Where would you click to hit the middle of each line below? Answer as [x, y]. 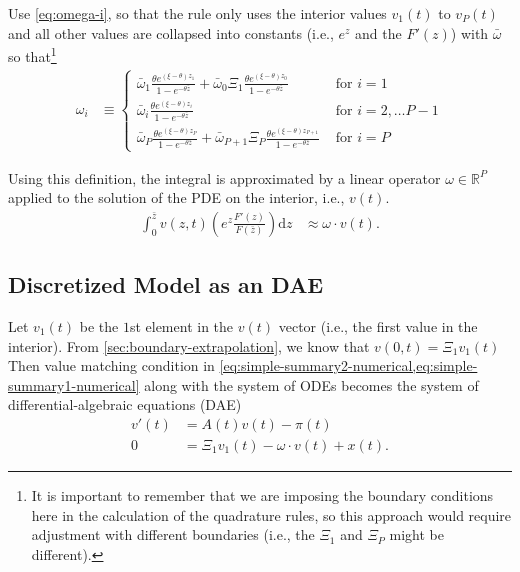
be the [99, 325]
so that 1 [32, 54]
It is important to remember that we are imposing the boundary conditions [262, 494]
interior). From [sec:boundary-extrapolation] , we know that [189, 345]
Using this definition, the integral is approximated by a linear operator [224, 177]
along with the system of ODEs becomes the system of [311, 384]
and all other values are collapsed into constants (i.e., [171, 32]
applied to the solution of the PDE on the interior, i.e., [176, 197]
